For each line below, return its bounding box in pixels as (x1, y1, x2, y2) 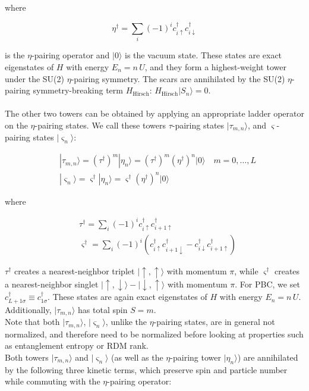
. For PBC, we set (235, 277, 300, 290)
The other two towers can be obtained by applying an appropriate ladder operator (5, 107, 304, 120)
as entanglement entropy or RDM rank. (5, 339, 149, 352)
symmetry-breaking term (33, 84, 123, 96)
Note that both (5, 315, 60, 328)
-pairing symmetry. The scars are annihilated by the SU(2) (71, 72, 285, 85)
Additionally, (5, 303, 52, 315)
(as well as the (111, 351, 163, 363)
